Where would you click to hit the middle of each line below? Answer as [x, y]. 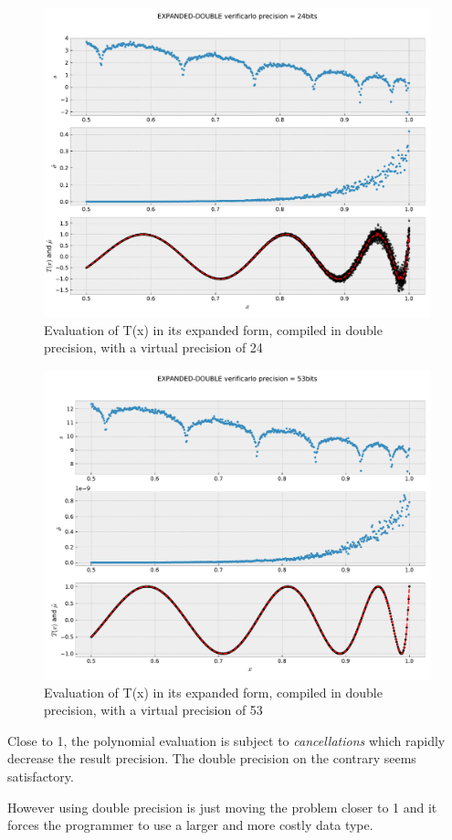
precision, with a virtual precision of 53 [153, 710]
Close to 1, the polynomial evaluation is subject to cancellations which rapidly [226, 740]
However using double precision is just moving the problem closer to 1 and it [222, 807]
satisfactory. [41, 776]
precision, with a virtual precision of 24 [153, 347]
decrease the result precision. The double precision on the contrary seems [212, 758]
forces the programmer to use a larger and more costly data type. [190, 825]
